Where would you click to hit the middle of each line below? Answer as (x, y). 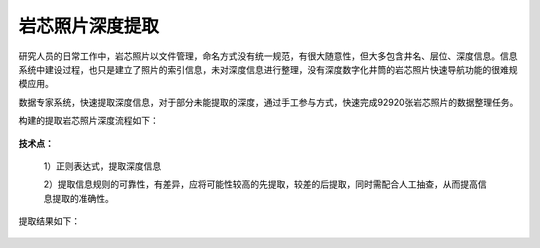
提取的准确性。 (82, 198)
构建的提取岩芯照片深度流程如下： (88, 121)
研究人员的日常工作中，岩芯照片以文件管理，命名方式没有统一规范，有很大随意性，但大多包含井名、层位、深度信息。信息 (268, 56)
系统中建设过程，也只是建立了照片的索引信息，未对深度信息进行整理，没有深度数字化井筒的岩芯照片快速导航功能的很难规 (268, 69)
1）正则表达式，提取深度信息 (102, 166)
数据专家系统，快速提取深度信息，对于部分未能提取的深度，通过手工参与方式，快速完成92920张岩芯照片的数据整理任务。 (268, 102)
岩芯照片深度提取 (89, 26)
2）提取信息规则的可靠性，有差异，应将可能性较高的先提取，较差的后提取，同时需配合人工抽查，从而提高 (261, 184)
